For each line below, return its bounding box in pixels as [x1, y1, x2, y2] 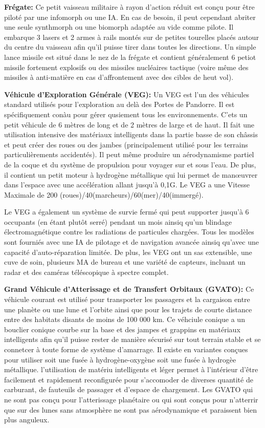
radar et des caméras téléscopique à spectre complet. [4, 266, 169, 277]
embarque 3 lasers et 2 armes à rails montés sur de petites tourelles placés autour [4, 31, 259, 42]
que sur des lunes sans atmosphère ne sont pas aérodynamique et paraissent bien [4, 404, 257, 415]
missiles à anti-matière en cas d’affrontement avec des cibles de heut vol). [4, 72, 234, 82]
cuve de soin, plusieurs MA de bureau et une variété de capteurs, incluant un [4, 256, 246, 267]
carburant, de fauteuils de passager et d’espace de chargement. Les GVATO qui [4, 384, 253, 395]
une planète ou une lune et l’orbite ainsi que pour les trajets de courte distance [4, 304, 252, 314]
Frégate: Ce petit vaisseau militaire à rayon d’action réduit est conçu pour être [4, 2, 255, 12]
